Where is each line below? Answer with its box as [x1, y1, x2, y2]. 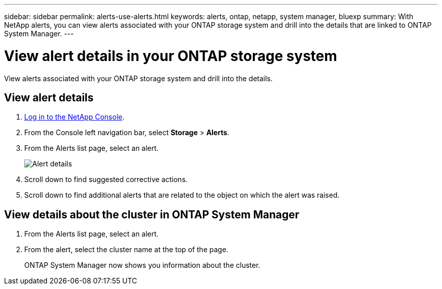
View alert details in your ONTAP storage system [4, 47, 338, 65]
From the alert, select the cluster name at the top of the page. [24, 245, 229, 254]
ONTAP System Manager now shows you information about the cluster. [24, 261, 260, 270]
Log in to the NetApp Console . [24, 112, 125, 122]
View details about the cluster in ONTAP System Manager [4, 208, 299, 221]
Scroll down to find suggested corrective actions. [24, 175, 188, 184]
